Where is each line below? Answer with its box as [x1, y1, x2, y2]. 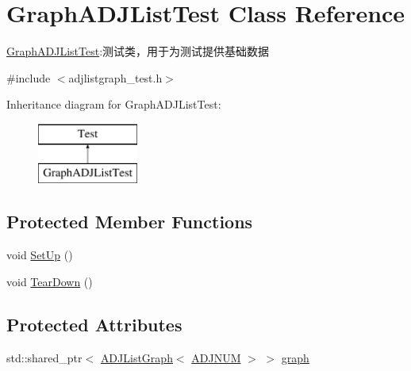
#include [6, 69, 51, 86]
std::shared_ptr [6, 349, 83, 365]
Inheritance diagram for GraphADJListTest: [6, 96, 221, 113]
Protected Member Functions [6, 209, 253, 234]
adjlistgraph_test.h [68, 69, 163, 86]
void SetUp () [6, 247, 73, 263]
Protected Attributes [6, 312, 182, 336]
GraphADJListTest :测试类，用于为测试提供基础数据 [6, 43, 270, 59]
